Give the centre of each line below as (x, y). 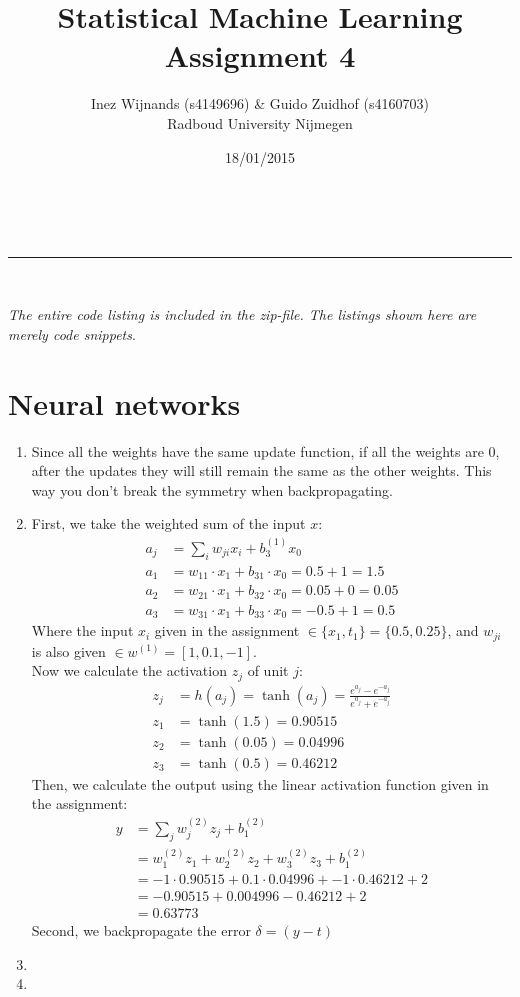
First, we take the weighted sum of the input (168, 523)
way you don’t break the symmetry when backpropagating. (212, 489)
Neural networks (124, 402)
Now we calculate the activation (129, 670)
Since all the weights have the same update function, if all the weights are (257, 450)
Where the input (82, 630)
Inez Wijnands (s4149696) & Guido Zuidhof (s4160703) (260, 103)
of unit (268, 670)
